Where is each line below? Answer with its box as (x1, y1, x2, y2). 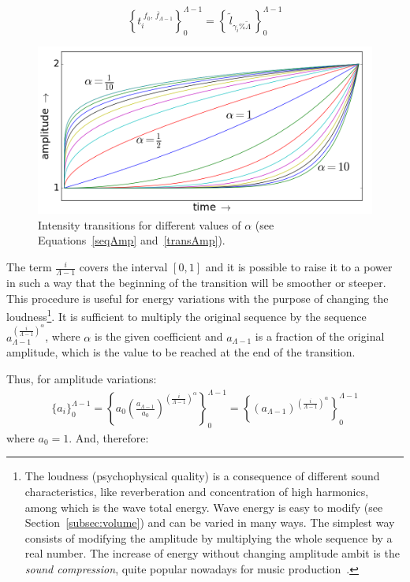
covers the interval (79, 259, 168, 275)
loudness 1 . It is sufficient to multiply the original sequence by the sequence (6, 306, 367, 324)
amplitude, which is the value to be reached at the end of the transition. (6, 344, 356, 360)
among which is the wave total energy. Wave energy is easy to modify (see (24, 498, 383, 515)
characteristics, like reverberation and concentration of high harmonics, (24, 483, 369, 500)
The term (6, 259, 52, 275)
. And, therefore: (69, 429, 149, 446)
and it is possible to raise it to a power (205, 259, 393, 275)
